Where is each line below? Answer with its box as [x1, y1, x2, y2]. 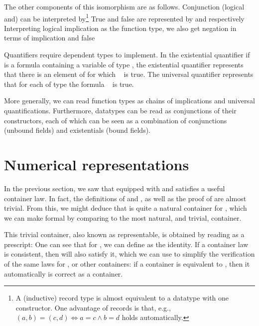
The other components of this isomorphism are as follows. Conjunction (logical [4, 1, 245, 11]
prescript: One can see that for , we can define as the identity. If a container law [4, 239, 249, 249]
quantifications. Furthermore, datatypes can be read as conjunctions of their [4, 105, 237, 115]
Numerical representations [4, 154, 189, 174]
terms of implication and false [4, 32, 95, 43]
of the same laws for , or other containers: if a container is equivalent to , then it [4, 259, 250, 269]
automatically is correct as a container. [4, 268, 123, 279]
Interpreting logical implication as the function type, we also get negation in [4, 22, 237, 33]
